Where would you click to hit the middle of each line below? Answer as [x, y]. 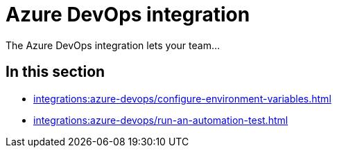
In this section [55, 72]
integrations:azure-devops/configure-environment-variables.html [182, 98]
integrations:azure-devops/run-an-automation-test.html [161, 120]
